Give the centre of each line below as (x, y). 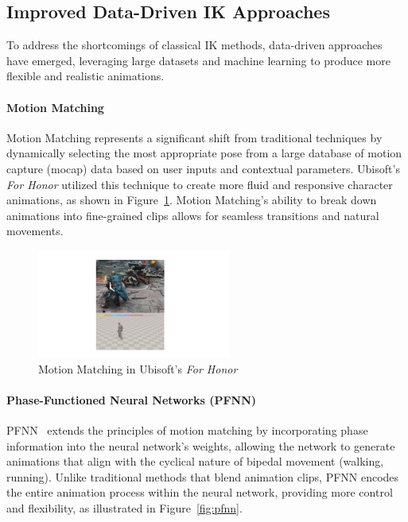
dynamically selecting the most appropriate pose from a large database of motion (204, 153)
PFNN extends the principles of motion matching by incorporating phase (187, 429)
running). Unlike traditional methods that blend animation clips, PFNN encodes (203, 476)
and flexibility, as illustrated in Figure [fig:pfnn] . (124, 507)
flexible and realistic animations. (85, 76)
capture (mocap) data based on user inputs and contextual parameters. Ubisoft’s (203, 168)
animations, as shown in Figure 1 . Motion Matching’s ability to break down (192, 200)
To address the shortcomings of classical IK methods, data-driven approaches (194, 45)
